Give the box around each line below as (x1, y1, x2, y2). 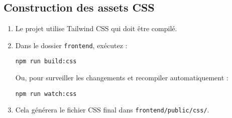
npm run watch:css (15, 90, 77, 97)
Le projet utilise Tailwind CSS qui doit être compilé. (15, 23, 177, 34)
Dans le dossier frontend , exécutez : (15, 40, 128, 50)
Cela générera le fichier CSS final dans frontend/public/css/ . (15, 104, 209, 115)
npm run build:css (15, 58, 77, 65)
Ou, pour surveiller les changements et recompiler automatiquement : (15, 72, 228, 83)
